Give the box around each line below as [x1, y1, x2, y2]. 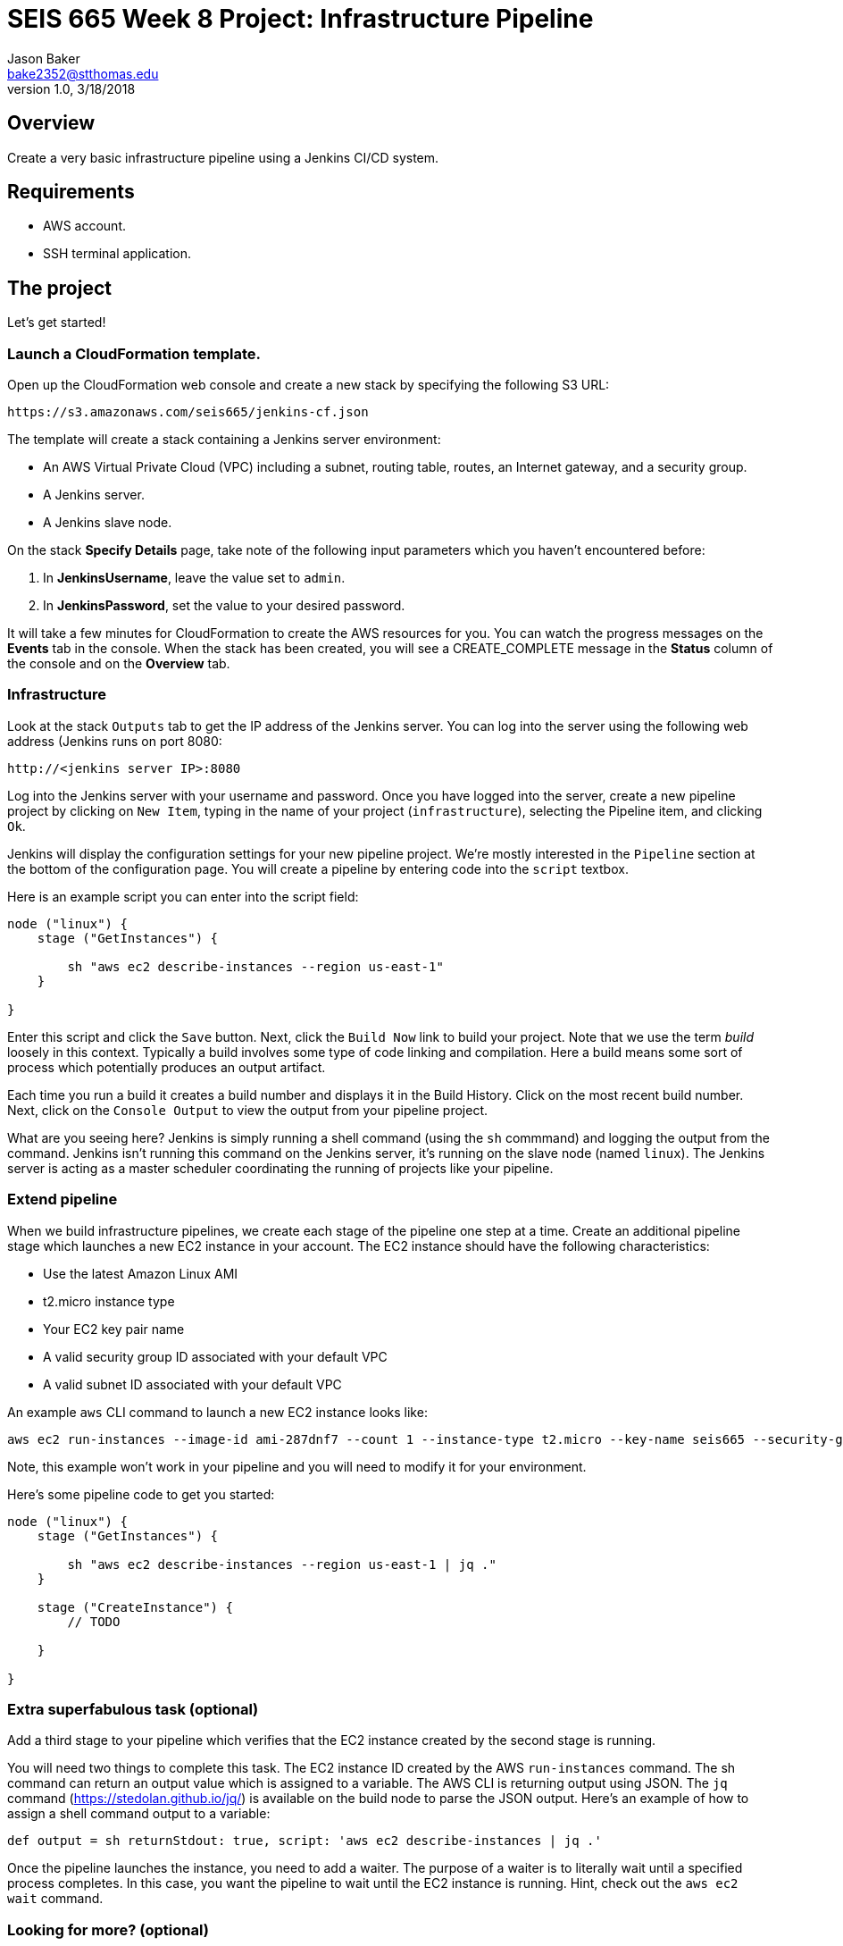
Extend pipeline [7, 1190, 118, 1209]
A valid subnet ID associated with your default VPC [43, 1376, 342, 1392]
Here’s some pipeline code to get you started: [7, 1486, 275, 1502]
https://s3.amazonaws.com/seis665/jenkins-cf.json [7, 405, 369, 420]
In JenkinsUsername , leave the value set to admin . [43, 570, 346, 586]
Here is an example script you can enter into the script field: [7, 888, 359, 904]
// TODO [67, 1614, 121, 1629]
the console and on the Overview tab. [7, 656, 230, 672]
